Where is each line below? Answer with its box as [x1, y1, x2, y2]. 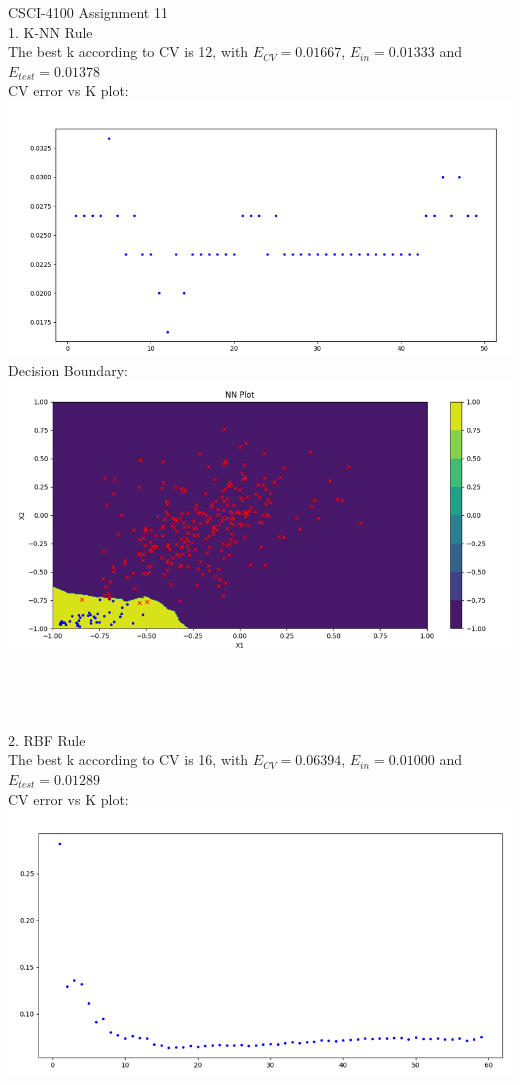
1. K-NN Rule [8, 21, 93, 42]
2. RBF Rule [8, 729, 86, 750]
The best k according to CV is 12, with [8, 41, 249, 62]
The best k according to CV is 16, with [8, 749, 249, 770]
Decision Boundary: [8, 359, 128, 380]
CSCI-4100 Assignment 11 [8, 2, 168, 22]
